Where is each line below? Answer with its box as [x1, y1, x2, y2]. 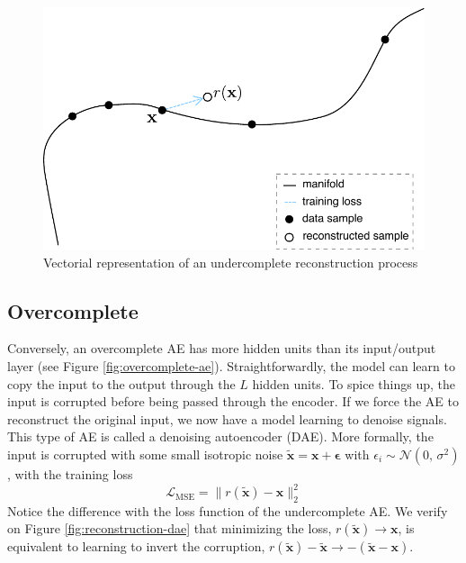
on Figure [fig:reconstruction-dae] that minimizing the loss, [7, 519, 332, 538]
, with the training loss [7, 464, 133, 483]
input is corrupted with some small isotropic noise [7, 444, 283, 463]
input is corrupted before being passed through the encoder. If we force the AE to [7, 392, 459, 411]
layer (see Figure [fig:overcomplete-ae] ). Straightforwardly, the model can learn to [7, 357, 455, 376]
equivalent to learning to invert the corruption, [7, 537, 265, 556]
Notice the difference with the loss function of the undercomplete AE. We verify [7, 501, 448, 520]
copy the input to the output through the [7, 374, 236, 393]
